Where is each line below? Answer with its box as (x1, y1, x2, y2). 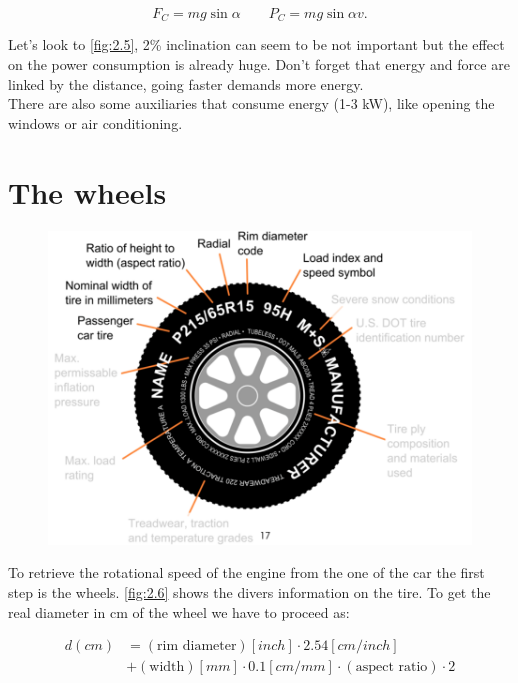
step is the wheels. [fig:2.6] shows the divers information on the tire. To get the (8, 581, 491, 602)
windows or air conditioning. (8, 112, 183, 133)
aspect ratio (355, 660, 428, 675)
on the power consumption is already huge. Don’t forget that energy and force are (8, 54, 510, 75)
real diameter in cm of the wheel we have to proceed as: (8, 601, 350, 622)
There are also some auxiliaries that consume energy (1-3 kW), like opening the (8, 93, 495, 114)
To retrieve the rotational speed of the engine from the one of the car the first (8, 562, 485, 583)
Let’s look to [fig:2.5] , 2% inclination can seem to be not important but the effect (8, 34, 505, 55)
